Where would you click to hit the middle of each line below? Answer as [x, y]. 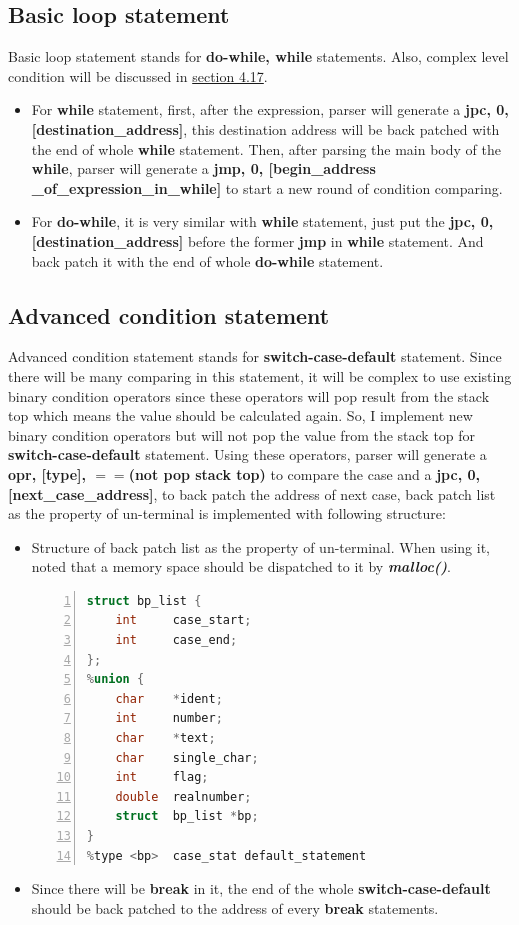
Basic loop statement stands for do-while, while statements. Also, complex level [258, 56]
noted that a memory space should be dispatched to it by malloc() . [241, 566]
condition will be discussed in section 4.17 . [138, 75]
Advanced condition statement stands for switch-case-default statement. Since [255, 356]
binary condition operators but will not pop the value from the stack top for [242, 434]
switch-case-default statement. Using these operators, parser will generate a [247, 454]
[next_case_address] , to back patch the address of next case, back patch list [252, 493]
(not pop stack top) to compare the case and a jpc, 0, [304, 473]
